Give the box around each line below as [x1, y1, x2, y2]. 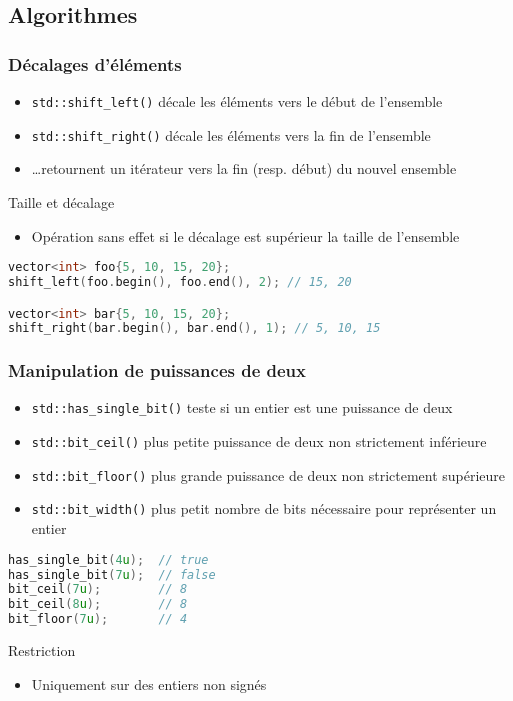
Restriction [8, 640, 76, 661]
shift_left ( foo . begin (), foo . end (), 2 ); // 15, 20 [8, 274, 352, 289]
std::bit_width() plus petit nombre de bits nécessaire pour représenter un [31, 498, 497, 519]
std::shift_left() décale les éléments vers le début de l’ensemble [31, 91, 443, 111]
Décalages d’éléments [8, 51, 182, 76]
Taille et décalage [8, 191, 115, 212]
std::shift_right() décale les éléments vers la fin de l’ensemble [31, 124, 431, 145]
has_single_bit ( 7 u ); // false [8, 567, 216, 582]
